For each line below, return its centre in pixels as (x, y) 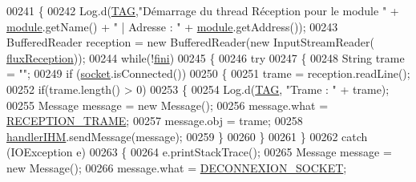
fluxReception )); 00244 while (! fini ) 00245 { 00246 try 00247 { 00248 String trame (206, 57)
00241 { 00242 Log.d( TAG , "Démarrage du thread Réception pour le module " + (203, 10)
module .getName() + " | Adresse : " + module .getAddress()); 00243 (172, 26)
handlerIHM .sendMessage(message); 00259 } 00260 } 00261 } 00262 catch (187, 136)
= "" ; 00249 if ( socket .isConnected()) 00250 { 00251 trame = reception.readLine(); (208, 73)
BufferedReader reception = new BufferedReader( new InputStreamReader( (190, 42)
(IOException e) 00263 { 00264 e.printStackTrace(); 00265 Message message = (199, 152)
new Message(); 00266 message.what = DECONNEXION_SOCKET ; (177, 167)
